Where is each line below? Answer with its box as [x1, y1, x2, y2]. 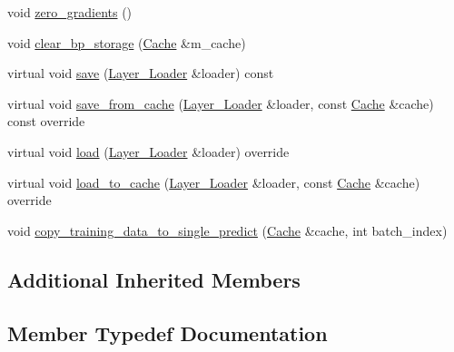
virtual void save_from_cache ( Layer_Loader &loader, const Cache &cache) [7, 93, 434, 112]
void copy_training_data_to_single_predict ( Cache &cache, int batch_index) [7, 220, 448, 240]
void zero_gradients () [7, 3, 133, 21]
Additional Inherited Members [7, 265, 301, 293]
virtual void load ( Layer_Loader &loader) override [7, 142, 290, 161]
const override [7, 112, 85, 131]
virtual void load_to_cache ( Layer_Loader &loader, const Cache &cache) [7, 172, 420, 191]
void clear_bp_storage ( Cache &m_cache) [7, 33, 246, 52]
